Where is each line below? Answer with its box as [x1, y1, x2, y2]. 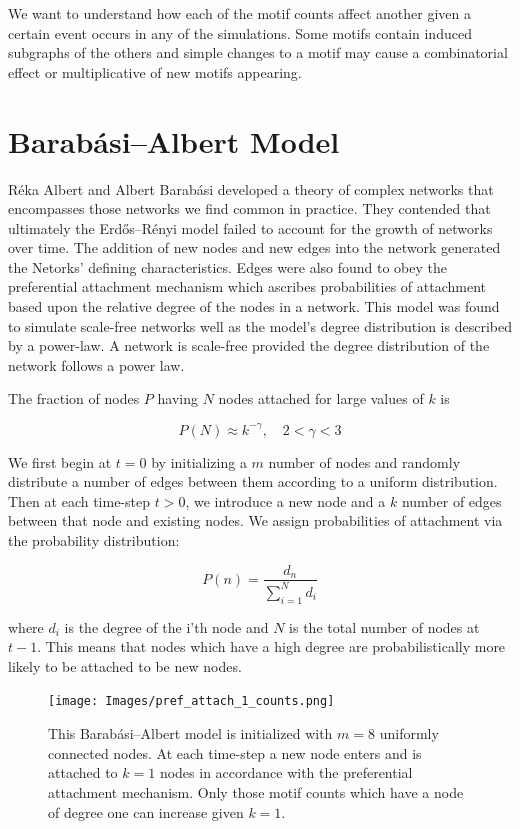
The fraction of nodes [8, 388, 140, 409]
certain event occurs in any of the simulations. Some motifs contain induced [8, 22, 472, 43]
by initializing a [151, 451, 247, 472]
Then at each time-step [8, 490, 150, 511]
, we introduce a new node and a [185, 490, 386, 511]
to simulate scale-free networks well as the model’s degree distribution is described [8, 315, 512, 336]
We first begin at [8, 451, 112, 472]
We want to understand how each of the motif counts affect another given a [8, 3, 471, 23]
